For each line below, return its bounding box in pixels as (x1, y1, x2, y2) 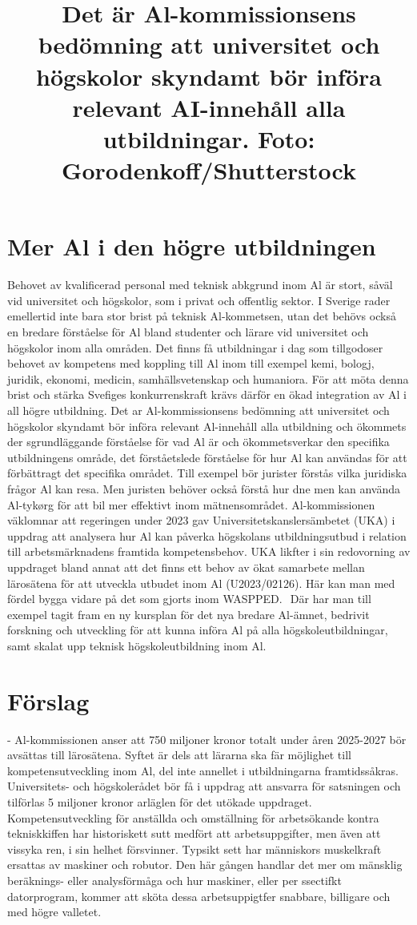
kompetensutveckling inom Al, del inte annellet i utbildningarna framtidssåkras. (7, 762, 399, 778)
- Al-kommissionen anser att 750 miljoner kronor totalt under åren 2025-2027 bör (7, 730, 407, 747)
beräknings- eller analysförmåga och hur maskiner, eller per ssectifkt (7, 871, 342, 888)
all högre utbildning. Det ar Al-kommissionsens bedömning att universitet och (7, 402, 390, 418)
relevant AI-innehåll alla (72, 90, 346, 123)
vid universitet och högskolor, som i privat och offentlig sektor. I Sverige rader (7, 292, 391, 308)
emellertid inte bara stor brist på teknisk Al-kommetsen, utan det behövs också (7, 308, 396, 324)
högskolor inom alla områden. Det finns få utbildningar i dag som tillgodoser (7, 339, 383, 356)
